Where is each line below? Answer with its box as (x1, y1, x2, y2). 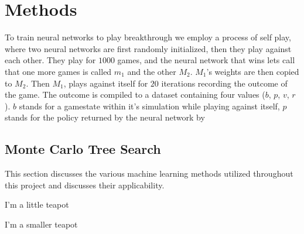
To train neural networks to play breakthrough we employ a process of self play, (5, 31, 291, 43)
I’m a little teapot (5, 198, 69, 211)
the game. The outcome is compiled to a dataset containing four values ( (5, 88, 265, 101)
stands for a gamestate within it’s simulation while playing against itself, (19, 99, 280, 112)
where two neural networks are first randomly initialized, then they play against (5, 42, 292, 54)
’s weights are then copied (206, 65, 299, 77)
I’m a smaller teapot (5, 218, 78, 230)
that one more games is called (5, 65, 112, 77)
